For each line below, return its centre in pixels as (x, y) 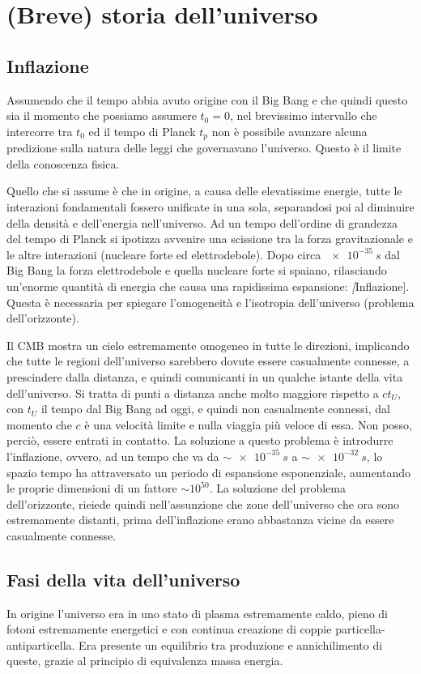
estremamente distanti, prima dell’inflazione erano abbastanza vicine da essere (200, 520)
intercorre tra (40, 131)
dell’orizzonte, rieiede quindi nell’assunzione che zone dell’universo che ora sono (203, 503)
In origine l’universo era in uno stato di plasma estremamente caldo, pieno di (198, 613)
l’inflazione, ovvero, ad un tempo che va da (113, 456)
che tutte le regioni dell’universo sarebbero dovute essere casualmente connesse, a (208, 361)
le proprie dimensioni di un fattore (92, 488)
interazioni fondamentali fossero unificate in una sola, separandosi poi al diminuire (210, 207)
